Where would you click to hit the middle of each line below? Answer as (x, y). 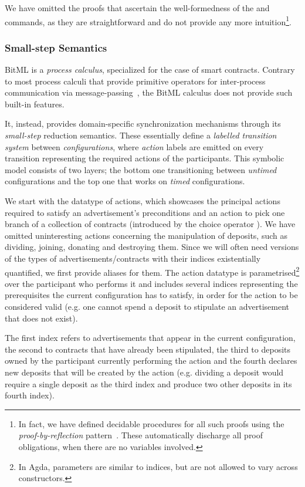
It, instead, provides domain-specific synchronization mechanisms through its (143, 124)
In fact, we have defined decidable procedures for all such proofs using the (151, 423)
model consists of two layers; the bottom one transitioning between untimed (141, 169)
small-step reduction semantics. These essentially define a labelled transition (141, 135)
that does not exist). (41, 318)
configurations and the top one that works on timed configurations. (125, 181)
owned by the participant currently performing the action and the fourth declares (151, 361)
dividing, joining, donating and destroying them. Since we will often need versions (152, 247)
